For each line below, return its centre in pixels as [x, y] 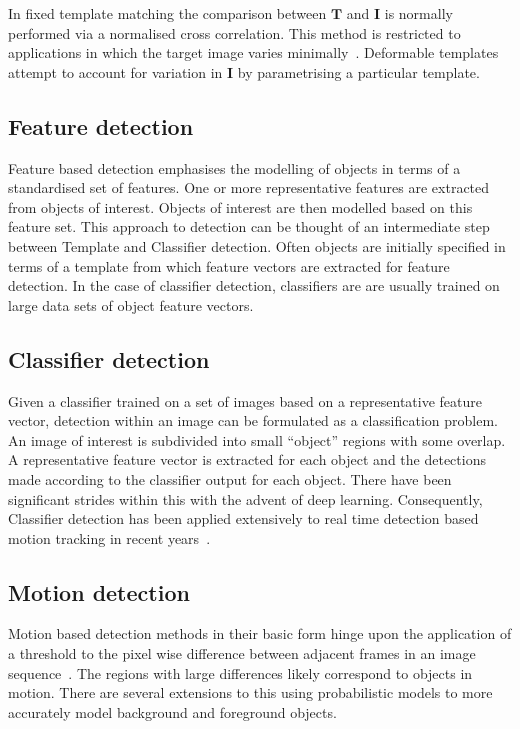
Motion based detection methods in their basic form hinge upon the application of [260, 633]
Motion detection [99, 591]
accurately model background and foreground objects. [172, 711]
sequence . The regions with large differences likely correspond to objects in [240, 672]
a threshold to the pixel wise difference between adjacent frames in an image [242, 653]
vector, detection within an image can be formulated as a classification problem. [253, 420]
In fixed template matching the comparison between [167, 13]
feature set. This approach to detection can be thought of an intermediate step [249, 226]
